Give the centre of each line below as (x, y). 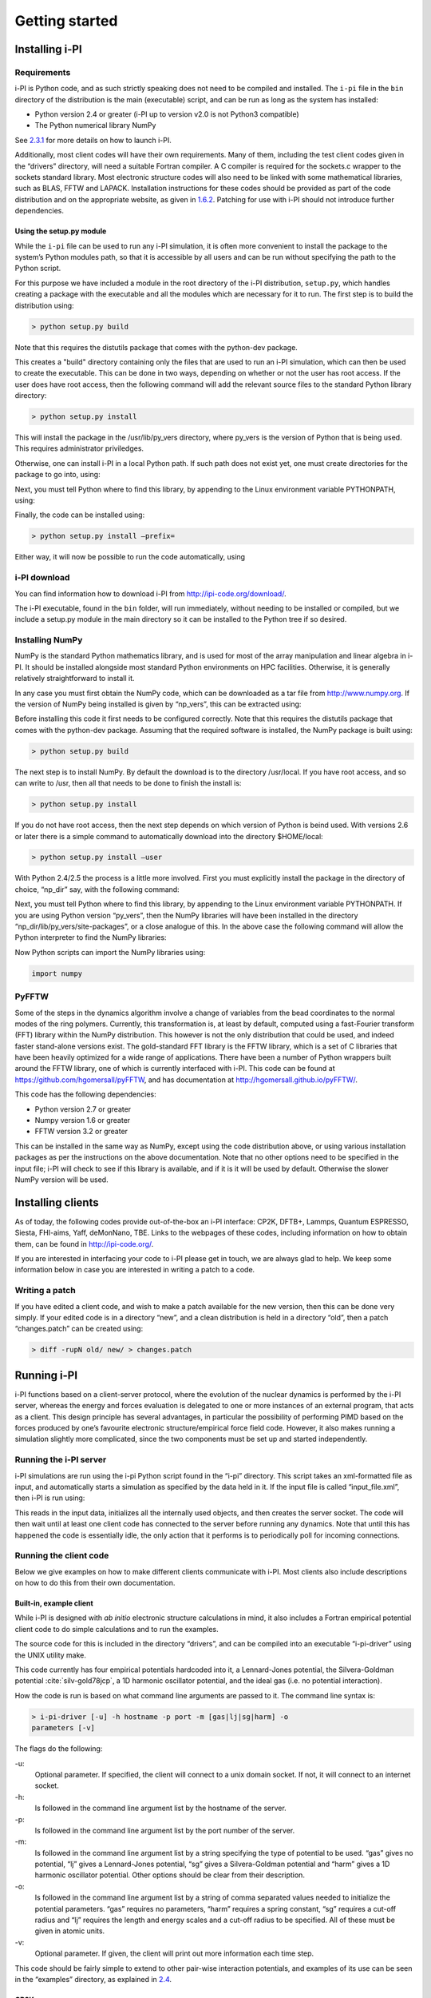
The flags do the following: (59, 1749)
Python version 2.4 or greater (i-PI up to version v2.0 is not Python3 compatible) (167, 114)
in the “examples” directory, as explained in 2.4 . (93, 1979)
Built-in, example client (54, 1603)
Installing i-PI (49, 49)
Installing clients (57, 1202)
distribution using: (45, 305)
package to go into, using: (57, 475)
